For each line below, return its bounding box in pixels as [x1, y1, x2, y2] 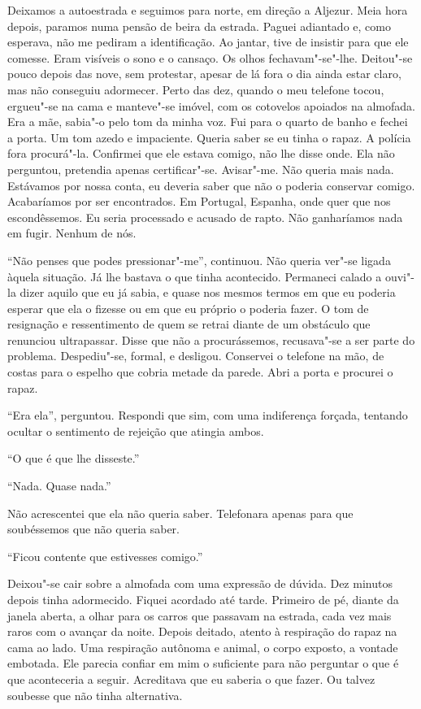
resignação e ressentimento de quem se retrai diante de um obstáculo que [7, 315, 371, 333]
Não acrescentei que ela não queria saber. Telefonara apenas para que [7, 504, 354, 521]
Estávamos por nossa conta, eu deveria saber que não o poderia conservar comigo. [7, 176, 415, 194]
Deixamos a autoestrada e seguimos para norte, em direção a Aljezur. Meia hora [7, 2, 408, 18]
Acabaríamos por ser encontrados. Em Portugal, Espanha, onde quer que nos [7, 193, 391, 210]
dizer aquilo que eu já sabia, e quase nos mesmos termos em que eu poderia [20, 284, 396, 301]
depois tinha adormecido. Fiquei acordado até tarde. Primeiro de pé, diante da [7, 591, 399, 607]
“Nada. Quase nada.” [7, 477, 111, 494]
